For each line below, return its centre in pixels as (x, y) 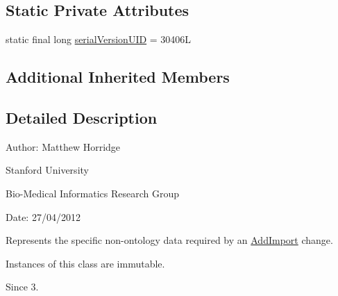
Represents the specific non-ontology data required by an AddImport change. (169, 240)
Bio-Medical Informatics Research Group (93, 193)
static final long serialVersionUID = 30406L (99, 39)
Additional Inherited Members (118, 77)
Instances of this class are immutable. (85, 263)
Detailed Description (82, 117)
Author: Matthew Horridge (63, 146)
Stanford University (47, 170)
